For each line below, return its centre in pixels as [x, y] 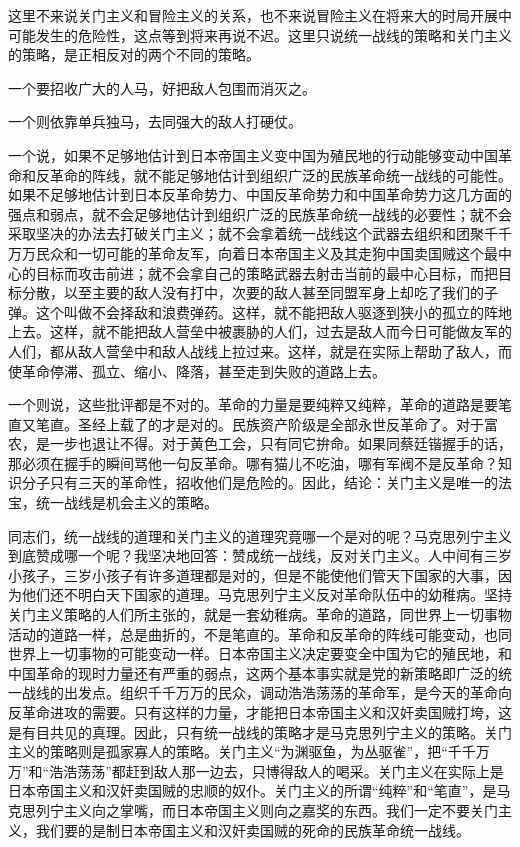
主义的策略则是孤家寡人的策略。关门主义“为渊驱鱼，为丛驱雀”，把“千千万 [249, 751]
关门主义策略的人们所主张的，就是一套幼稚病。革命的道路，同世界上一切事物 [260, 614]
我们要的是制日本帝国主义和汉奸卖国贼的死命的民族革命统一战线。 [252, 829]
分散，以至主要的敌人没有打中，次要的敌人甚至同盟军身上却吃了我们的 [252, 292]
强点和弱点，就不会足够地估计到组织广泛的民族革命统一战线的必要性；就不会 [260, 213]
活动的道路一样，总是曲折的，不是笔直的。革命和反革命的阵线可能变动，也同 [260, 633]
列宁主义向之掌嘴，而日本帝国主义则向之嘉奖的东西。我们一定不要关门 [266, 809]
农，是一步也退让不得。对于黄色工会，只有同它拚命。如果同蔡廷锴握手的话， [260, 443]
